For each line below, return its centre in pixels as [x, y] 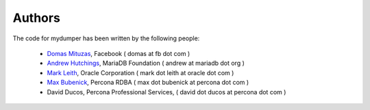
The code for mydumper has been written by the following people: [106, 38]
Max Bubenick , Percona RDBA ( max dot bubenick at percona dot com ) [148, 83]
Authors [37, 18]
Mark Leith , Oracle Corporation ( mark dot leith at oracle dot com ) [140, 72]
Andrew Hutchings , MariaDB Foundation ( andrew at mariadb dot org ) [146, 63]
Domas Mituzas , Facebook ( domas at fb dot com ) [119, 53]
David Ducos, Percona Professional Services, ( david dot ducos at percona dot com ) [166, 92]
